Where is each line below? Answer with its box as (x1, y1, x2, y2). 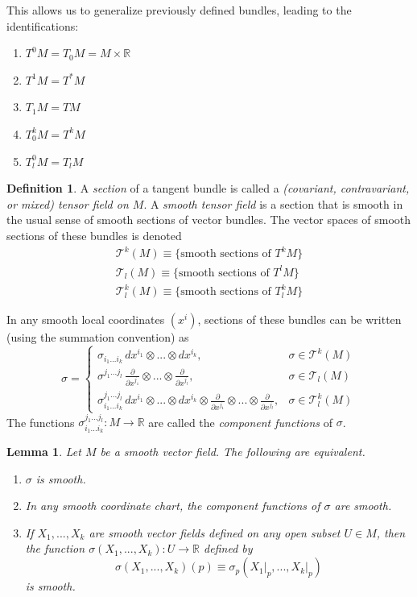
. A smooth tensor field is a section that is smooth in (143, 195, 403, 212)
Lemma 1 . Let (6, 443, 81, 460)
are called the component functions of (148, 413, 333, 430)
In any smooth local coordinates (6, 311, 165, 328)
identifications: (6, 17, 79, 34)
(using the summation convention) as (6, 329, 189, 346)
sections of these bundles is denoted (6, 226, 182, 243)
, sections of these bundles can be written (197, 311, 402, 328)
